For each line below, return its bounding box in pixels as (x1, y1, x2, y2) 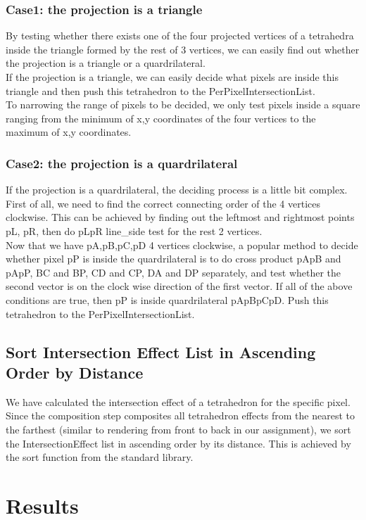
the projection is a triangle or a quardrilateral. (6, 56, 206, 70)
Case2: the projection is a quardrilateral (6, 154, 238, 172)
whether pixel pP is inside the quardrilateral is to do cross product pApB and (6, 251, 341, 266)
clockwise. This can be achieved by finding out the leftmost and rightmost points (6, 210, 355, 224)
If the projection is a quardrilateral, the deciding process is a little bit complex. (6, 182, 348, 197)
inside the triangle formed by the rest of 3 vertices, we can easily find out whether (6, 42, 360, 56)
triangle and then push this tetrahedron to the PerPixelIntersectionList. (6, 83, 315, 98)
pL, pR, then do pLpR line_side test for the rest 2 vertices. (6, 223, 263, 238)
